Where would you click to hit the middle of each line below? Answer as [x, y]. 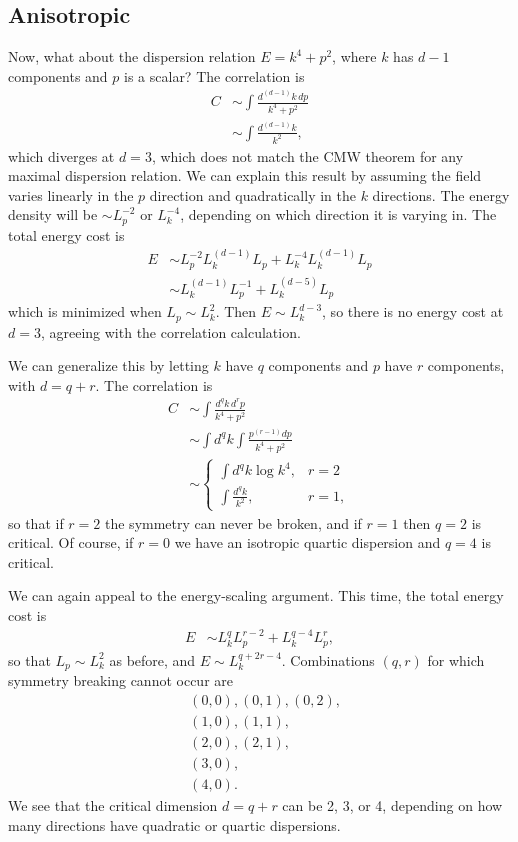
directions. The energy [441, 194]
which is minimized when [85, 311]
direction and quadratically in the [252, 194]
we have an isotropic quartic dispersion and [307, 542]
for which [456, 659]
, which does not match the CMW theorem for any [307, 155]
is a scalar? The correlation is [214, 75]
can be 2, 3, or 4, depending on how [392, 805]
